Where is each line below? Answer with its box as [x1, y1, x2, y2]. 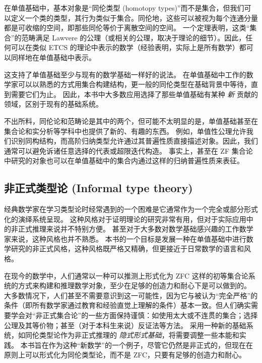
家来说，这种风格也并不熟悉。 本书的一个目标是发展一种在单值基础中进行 [4, 233, 246, 244]
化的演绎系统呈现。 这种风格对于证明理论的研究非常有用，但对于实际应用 [4, 213, 246, 224]
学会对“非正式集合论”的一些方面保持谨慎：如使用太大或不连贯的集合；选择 [11, 310, 258, 321]
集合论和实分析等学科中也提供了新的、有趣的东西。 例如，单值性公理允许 [4, 125, 246, 136]
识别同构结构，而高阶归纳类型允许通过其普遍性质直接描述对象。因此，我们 [11, 135, 258, 146]
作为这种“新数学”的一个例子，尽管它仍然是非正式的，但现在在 [48, 339, 253, 350]
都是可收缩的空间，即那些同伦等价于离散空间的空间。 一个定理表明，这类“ [4, 22, 250, 33]
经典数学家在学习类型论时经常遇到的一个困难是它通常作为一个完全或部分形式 [4, 204, 258, 214]
